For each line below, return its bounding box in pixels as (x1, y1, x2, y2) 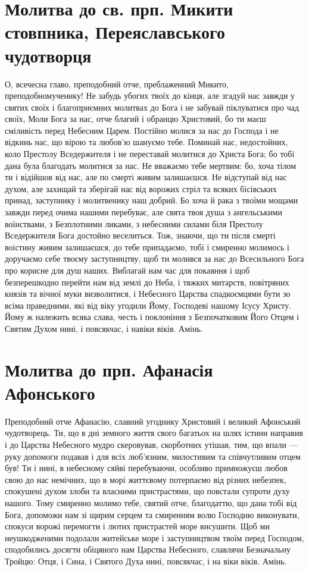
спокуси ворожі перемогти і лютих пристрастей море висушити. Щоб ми (5, 520, 270, 532)
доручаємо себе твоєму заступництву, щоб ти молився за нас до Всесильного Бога (5, 252, 304, 265)
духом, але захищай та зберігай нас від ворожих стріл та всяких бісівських (5, 182, 277, 194)
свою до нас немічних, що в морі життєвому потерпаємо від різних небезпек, (5, 473, 286, 485)
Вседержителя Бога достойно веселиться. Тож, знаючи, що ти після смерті (5, 229, 276, 241)
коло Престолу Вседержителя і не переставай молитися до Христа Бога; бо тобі (5, 148, 295, 160)
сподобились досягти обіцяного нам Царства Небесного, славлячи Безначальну (5, 543, 291, 556)
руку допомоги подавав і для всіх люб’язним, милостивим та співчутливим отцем (5, 450, 301, 462)
